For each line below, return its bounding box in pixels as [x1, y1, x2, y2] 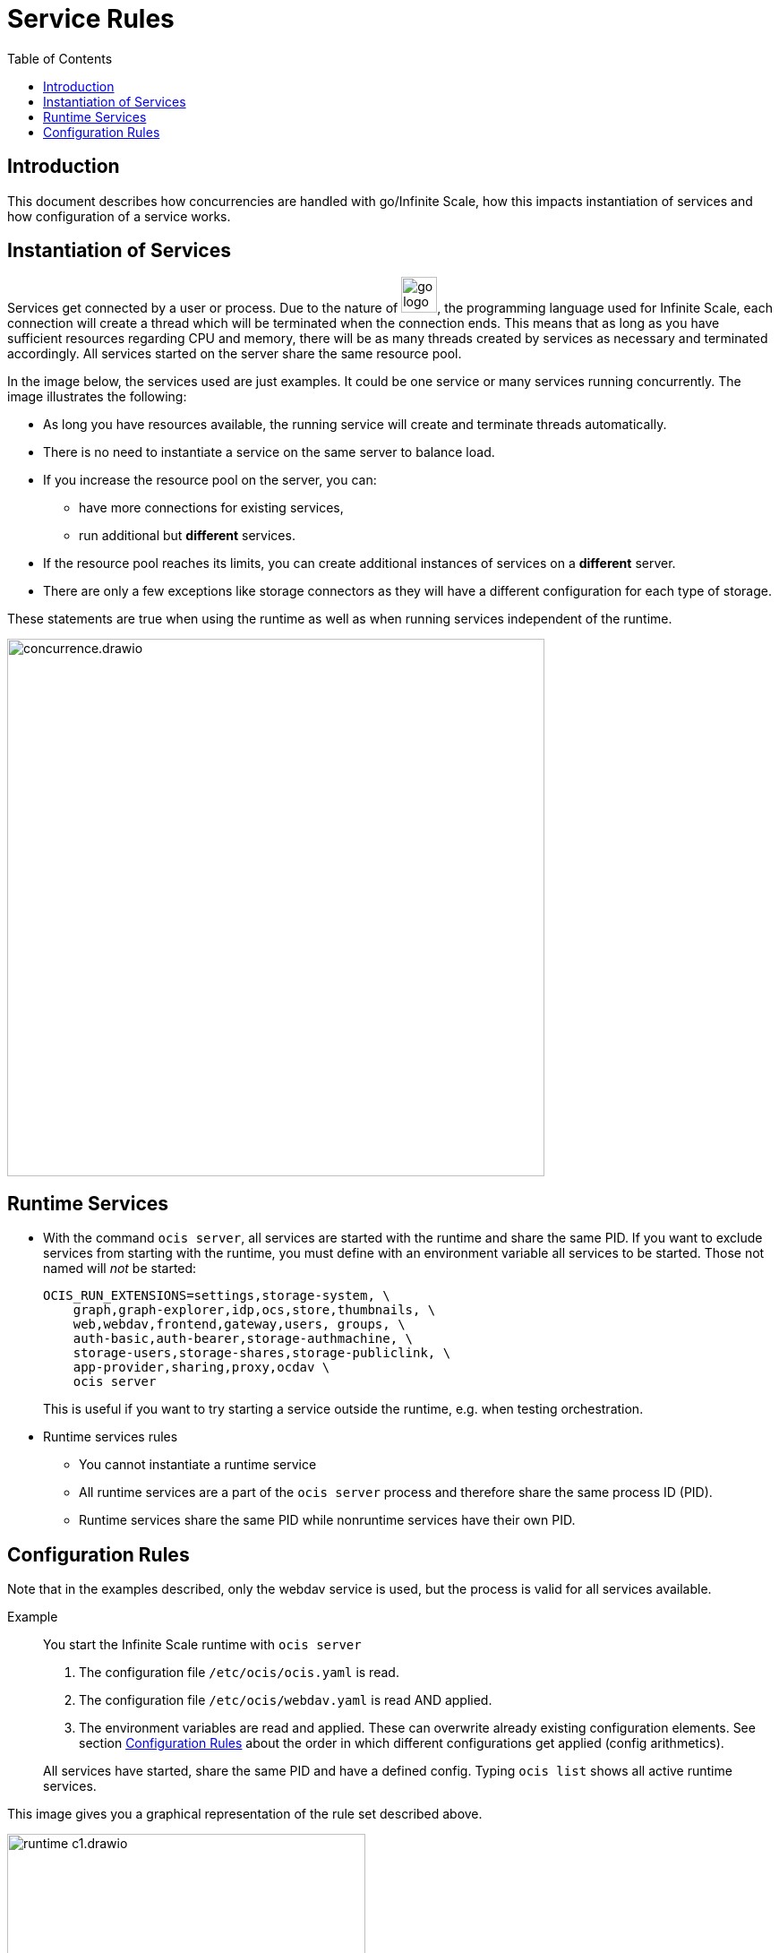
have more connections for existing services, [79, 500, 344, 516]
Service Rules [7, 4, 175, 34]
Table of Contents [7, 50, 113, 66]
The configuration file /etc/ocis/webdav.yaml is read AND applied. [79, 1692, 492, 1708]
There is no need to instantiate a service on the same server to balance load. [43, 444, 495, 460]
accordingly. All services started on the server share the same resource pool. [7, 346, 462, 362]
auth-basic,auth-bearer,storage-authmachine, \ [73, 1331, 414, 1346]
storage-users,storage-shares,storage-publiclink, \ [73, 1346, 451, 1361]
